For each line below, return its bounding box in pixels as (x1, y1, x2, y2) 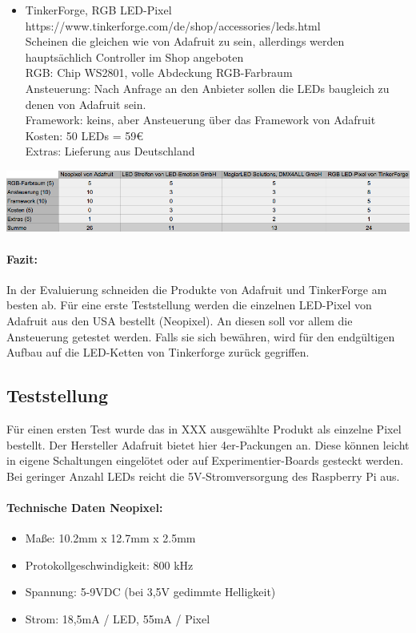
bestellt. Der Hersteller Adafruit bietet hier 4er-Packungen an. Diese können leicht (6, 436, 410, 453)
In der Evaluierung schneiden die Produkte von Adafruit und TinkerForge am (6, 280, 387, 297)
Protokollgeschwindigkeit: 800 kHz (25, 556, 194, 573)
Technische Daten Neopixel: (6, 498, 163, 515)
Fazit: (6, 250, 38, 267)
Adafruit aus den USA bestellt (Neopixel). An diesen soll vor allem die (6, 312, 353, 329)
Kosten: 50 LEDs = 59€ (25, 127, 143, 143)
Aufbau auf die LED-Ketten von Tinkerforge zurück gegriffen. (6, 344, 310, 361)
